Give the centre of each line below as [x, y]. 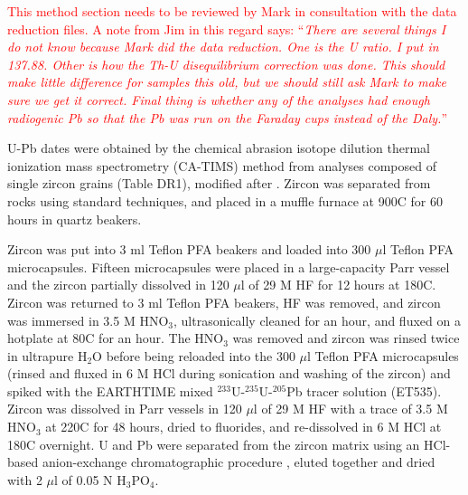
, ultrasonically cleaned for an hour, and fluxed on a [317, 320]
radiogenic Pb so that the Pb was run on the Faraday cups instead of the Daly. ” [228, 117]
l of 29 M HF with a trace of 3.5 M [351, 409]
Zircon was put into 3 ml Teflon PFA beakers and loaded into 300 [189, 249]
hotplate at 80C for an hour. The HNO [116, 338]
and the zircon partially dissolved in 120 [118, 285]
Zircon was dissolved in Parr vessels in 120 [125, 409]
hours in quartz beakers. [75, 219]
